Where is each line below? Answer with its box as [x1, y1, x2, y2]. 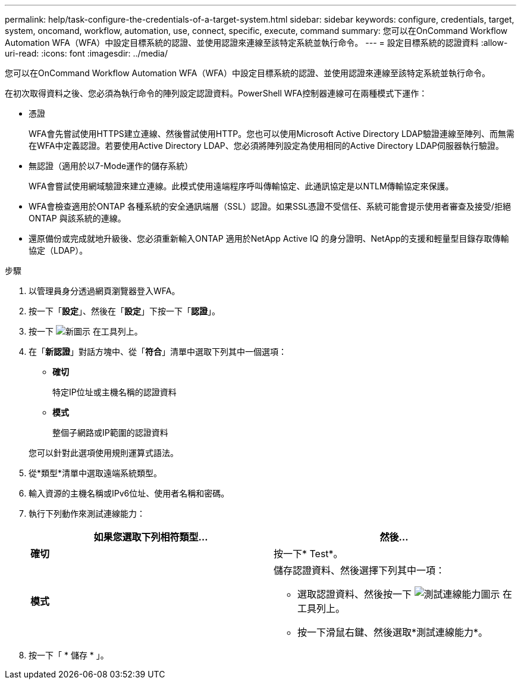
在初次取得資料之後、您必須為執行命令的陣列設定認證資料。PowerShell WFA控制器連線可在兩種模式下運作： [5, 88, 428, 98]
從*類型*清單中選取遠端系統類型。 [29, 468, 162, 478]
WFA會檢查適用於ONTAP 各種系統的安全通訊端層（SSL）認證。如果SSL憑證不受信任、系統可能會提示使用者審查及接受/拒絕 [29, 201, 511, 211]
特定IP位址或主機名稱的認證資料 [52, 387, 177, 397]
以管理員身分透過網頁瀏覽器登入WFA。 [29, 286, 180, 296]
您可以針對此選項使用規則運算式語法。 [29, 448, 178, 458]
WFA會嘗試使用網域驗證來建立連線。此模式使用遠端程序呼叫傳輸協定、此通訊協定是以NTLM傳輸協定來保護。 [29, 181, 454, 191]
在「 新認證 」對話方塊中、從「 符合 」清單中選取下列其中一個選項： [29, 346, 287, 357]
